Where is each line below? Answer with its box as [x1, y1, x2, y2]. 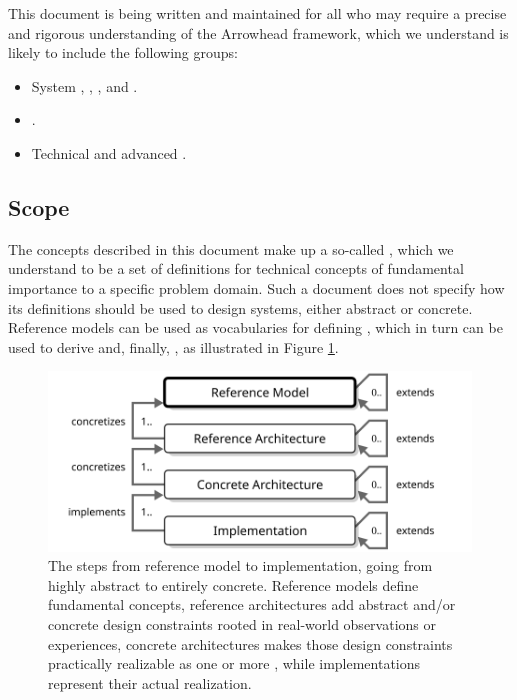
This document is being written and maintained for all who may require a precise [8, 3, 507, 23]
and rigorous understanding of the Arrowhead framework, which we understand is [8, 22, 509, 43]
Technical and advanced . [31, 142, 187, 163]
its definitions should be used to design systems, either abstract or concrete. [8, 297, 473, 318]
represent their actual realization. [48, 672, 252, 693]
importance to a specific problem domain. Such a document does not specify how [8, 277, 505, 298]
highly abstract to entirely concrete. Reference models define [48, 574, 419, 595]
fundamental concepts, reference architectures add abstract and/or [48, 594, 456, 615]
